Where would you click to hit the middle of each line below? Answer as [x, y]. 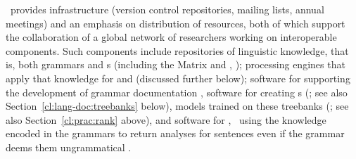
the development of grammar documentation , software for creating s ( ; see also [177, 92]
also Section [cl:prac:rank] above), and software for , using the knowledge [166, 119]
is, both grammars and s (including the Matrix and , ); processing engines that [176, 64]
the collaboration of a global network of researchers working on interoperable [171, 37]
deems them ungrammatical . [69, 147]
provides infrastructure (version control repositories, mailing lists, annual [167, 9]
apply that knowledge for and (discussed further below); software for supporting [178, 78]
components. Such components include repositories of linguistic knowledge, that [177, 50]
